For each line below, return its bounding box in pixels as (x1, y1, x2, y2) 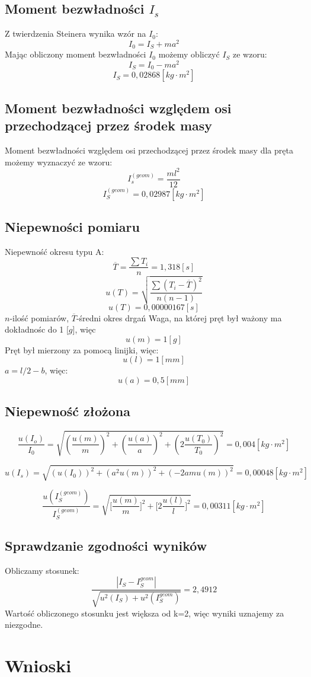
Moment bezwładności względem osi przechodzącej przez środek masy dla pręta (5, 144, 293, 157)
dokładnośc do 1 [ (5, 323, 69, 336)
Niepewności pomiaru (5, 218, 140, 235)
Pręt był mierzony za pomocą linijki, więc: (5, 343, 159, 356)
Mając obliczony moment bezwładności (5, 48, 146, 60)
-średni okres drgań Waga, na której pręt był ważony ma (76, 311, 282, 324)
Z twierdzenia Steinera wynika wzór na (5, 27, 146, 40)
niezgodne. (5, 618, 43, 631)
